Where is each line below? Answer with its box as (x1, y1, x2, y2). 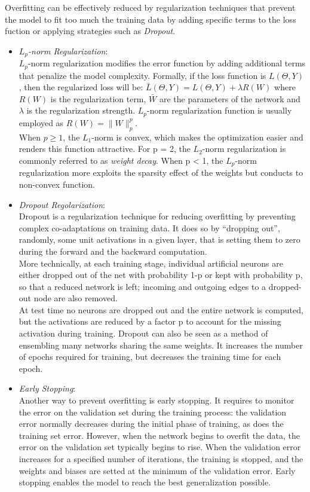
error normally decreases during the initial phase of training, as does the (19, 417, 284, 430)
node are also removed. (33, 292, 118, 304)
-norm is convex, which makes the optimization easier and (91, 130, 303, 143)
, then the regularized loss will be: (19, 81, 143, 93)
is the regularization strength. (26, 104, 136, 117)
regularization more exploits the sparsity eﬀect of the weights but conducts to (19, 166, 303, 179)
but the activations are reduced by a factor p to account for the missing (19, 315, 281, 328)
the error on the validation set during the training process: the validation (19, 405, 287, 418)
